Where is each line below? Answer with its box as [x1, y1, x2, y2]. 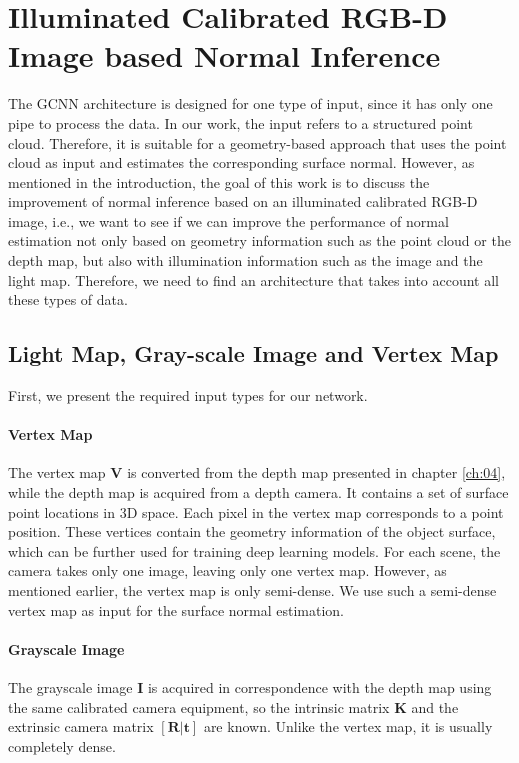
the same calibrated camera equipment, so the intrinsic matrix [8, 696, 390, 717]
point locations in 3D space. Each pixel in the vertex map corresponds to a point [8, 501, 504, 522]
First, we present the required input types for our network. [8, 385, 368, 406]
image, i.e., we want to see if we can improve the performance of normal [8, 210, 449, 231]
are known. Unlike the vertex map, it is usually [203, 716, 493, 737]
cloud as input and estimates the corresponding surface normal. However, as [8, 152, 475, 173]
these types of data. [8, 289, 128, 310]
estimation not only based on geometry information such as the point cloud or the [8, 230, 511, 251]
